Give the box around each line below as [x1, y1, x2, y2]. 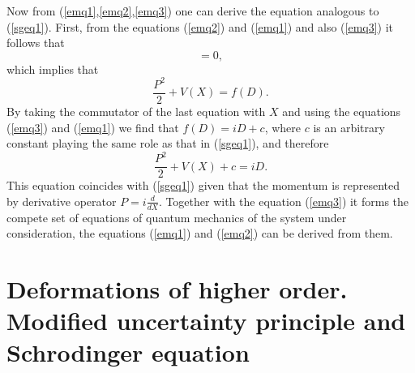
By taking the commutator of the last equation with [6, 102, 266, 119]
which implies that [6, 60, 99, 77]
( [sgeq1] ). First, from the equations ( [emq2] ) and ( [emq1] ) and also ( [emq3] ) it [6, 18, 394, 35]
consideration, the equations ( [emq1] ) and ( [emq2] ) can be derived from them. [6, 225, 393, 242]
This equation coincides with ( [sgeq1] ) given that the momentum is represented [6, 177, 400, 194]
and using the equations [282, 102, 401, 119]
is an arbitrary [313, 118, 385, 135]
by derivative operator [6, 192, 117, 209]
